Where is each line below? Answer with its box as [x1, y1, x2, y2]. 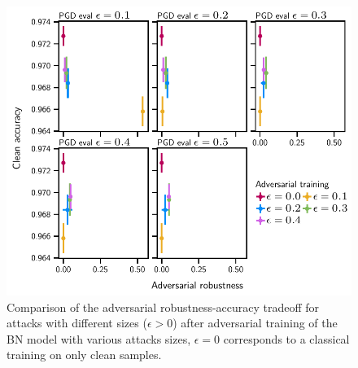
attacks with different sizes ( [7, 314, 147, 331]
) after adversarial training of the [172, 314, 338, 331]
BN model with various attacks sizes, [7, 330, 191, 347]
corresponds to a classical [223, 330, 350, 347]
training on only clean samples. [7, 346, 162, 363]
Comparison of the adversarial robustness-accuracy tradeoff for [7, 298, 320, 315]
